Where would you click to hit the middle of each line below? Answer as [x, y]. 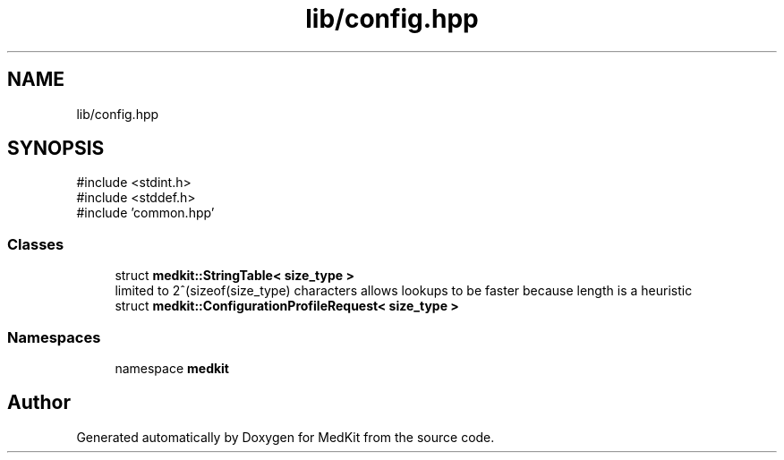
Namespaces [54, 337]
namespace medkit [172, 368]
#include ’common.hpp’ [145, 213]
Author [39, 403]
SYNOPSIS [56, 149]
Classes [36, 244]
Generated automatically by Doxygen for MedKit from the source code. [285, 437]
